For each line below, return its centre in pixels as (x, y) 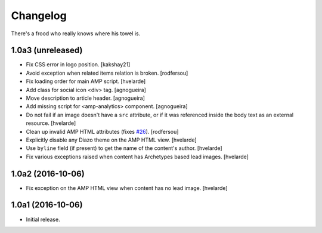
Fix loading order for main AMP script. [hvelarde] (86, 81)
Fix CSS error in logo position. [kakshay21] (78, 65)
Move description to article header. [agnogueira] (86, 98)
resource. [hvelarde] (51, 123)
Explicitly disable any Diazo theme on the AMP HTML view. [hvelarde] (111, 140)
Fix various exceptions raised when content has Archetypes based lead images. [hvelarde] (137, 157)
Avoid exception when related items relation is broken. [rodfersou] (107, 73)
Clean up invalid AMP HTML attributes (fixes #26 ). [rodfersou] (102, 131)
